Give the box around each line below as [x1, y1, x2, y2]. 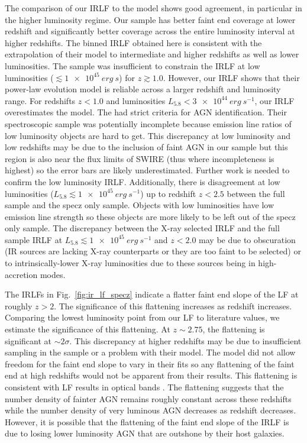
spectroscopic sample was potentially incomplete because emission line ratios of [5, 117, 292, 130]
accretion [5, 268, 38, 280]
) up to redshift [140, 187, 196, 199]
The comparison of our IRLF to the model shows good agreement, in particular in [5, 2, 302, 14]
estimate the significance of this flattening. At [5, 323, 170, 335]
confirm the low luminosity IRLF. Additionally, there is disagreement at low [5, 175, 280, 187]
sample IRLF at [5, 233, 63, 245]
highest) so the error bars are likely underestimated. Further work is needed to [5, 164, 290, 176]
